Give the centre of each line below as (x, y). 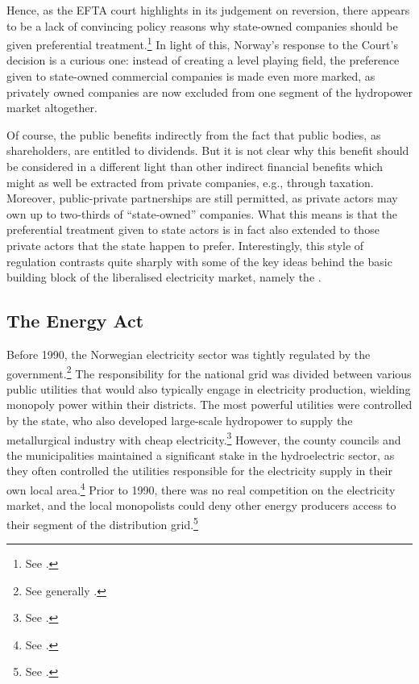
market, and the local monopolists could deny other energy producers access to (201, 505)
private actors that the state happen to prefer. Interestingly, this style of (185, 245)
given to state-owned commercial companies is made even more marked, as (191, 76)
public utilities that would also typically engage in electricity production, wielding (209, 388)
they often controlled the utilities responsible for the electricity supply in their (199, 471)
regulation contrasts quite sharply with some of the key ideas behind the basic (199, 261)
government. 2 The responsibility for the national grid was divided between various (209, 372)
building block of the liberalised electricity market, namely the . (164, 277)
